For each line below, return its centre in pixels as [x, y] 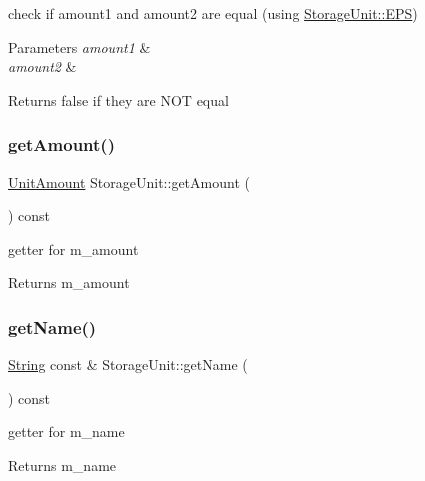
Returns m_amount [69, 282]
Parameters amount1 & [79, 46]
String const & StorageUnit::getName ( [128, 364]
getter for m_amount [73, 248]
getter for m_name [66, 431]
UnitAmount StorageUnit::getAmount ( [129, 181]
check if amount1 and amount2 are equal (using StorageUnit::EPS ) [213, 13]
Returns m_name [62, 464]
